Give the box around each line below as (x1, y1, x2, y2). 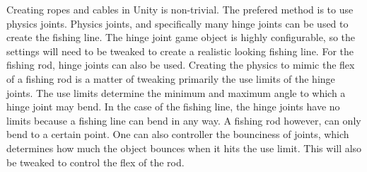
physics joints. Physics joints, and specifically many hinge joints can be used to (6, 16, 349, 30)
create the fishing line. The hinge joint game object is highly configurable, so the (6, 30, 356, 45)
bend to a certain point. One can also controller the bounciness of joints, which (6, 127, 349, 142)
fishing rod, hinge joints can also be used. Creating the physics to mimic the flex (6, 57, 355, 72)
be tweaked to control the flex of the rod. (6, 154, 185, 169)
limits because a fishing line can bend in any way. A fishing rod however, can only (6, 113, 361, 127)
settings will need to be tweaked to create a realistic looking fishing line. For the (6, 43, 354, 58)
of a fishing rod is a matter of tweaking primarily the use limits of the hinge (6, 71, 335, 86)
